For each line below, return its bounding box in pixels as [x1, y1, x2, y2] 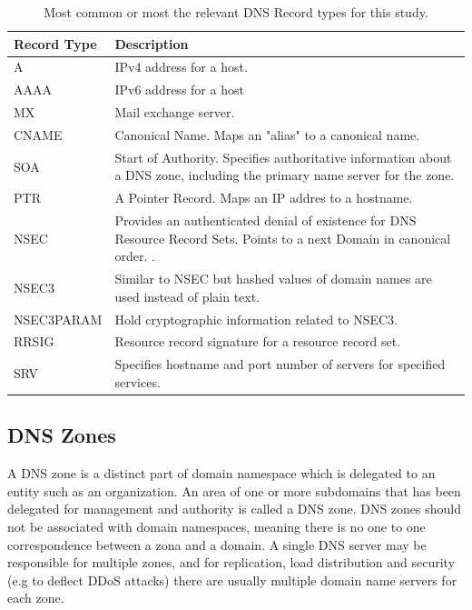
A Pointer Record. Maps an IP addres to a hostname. [114, 188, 413, 207]
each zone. [7, 588, 64, 607]
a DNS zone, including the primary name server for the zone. [114, 165, 455, 185]
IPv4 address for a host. [114, 57, 248, 76]
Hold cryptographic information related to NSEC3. [114, 309, 398, 328]
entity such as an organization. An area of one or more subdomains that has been [7, 481, 461, 500]
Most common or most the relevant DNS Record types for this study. [44, 3, 428, 21]
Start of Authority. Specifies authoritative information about [114, 147, 452, 166]
